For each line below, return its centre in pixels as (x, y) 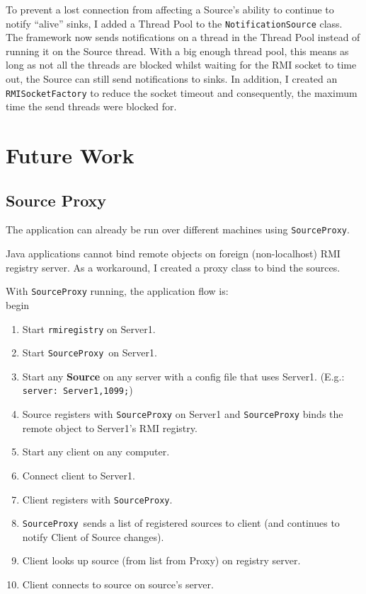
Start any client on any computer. (96, 452)
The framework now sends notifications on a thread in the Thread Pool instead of (183, 37)
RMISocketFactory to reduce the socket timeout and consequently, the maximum (182, 92)
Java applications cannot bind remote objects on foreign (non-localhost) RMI (173, 254)
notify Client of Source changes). (93, 536)
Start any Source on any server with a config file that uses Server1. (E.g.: (183, 376)
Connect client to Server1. (79, 475)
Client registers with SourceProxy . (97, 499)
